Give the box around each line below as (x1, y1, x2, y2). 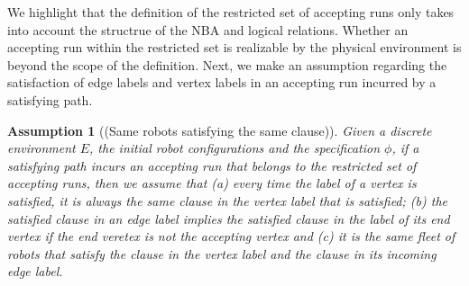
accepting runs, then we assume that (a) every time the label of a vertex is (7, 174, 417, 192)
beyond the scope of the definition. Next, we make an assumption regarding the (7, 55, 447, 74)
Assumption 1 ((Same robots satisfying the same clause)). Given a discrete (7, 121, 432, 139)
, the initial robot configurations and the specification (89, 139, 381, 157)
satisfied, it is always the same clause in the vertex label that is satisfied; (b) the (7, 191, 447, 210)
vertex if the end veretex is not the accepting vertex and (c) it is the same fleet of (7, 227, 455, 246)
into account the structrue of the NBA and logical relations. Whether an (7, 20, 409, 39)
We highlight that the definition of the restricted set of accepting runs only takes (7, 3, 455, 21)
